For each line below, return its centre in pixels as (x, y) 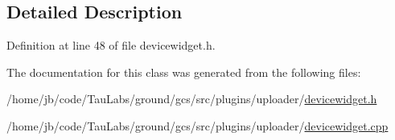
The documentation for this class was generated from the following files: (184, 72)
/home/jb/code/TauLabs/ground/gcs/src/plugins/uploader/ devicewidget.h (192, 99)
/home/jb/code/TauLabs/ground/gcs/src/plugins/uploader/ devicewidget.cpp (197, 125)
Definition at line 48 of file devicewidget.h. (111, 45)
